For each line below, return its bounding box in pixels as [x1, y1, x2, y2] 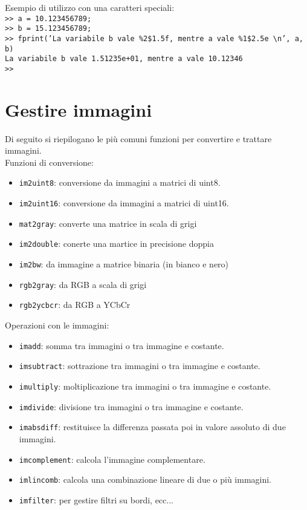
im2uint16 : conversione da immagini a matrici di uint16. [19, 197, 229, 209]
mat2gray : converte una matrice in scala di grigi [19, 217, 197, 229]
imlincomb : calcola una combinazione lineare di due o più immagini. [19, 473, 272, 486]
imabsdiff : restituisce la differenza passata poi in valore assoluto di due [19, 420, 286, 433]
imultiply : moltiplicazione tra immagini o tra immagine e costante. [19, 379, 271, 392]
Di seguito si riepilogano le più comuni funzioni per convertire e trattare [5, 132, 272, 145]
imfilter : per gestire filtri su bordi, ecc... [19, 493, 173, 506]
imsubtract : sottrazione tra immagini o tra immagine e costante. [19, 359, 260, 372]
